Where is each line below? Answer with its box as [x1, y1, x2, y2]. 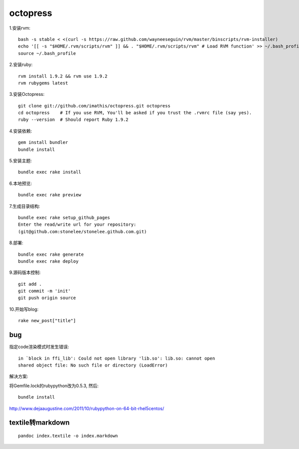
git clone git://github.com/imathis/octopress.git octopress [18, 103, 170, 108]
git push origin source [18, 295, 76, 301]
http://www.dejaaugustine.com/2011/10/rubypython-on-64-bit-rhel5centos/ [9, 405, 164, 412]
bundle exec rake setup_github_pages [18, 215, 111, 220]
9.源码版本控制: [9, 270, 41, 276]
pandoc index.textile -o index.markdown [18, 433, 118, 439]
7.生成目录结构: [9, 203, 40, 209]
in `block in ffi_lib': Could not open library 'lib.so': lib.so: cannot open [18, 355, 215, 361]
